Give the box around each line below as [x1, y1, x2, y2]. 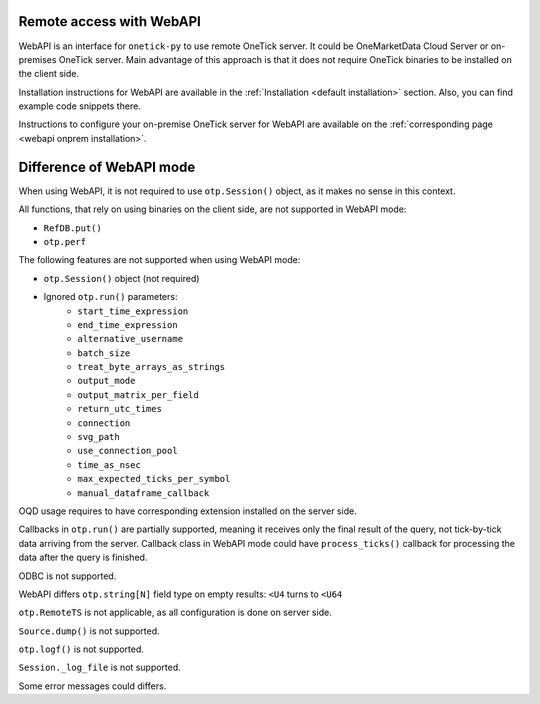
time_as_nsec [77, 459, 142, 470]
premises [18, 53, 57, 65]
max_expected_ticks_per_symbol [77, 473, 231, 485]
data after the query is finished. [18, 551, 148, 564]
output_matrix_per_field [77, 389, 199, 400]
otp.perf [43, 236, 87, 247]
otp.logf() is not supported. [18, 643, 145, 655]
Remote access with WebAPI [18, 13, 202, 30]
